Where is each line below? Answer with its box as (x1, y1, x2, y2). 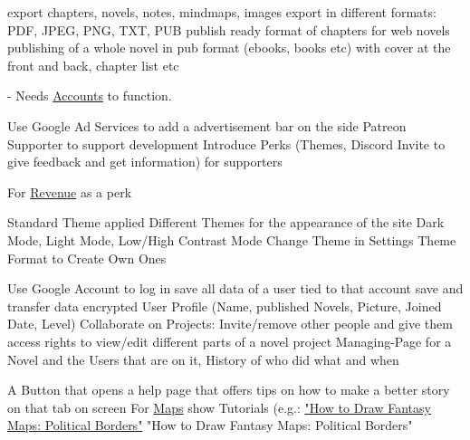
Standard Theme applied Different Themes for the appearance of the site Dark (7, 213, 445, 232)
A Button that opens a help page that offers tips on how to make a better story (7, 380, 450, 399)
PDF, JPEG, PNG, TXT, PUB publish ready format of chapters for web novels (7, 20, 450, 39)
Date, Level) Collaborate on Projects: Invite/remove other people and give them (7, 314, 453, 333)
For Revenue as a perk (7, 182, 132, 201)
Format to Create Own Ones (7, 248, 167, 267)
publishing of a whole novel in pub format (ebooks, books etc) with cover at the (7, 38, 451, 57)
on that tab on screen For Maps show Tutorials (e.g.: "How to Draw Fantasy (7, 397, 431, 416)
